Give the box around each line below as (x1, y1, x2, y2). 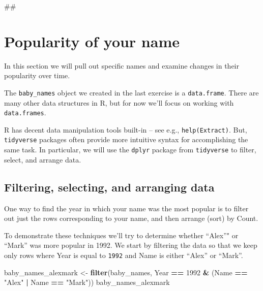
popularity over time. (4, 70, 70, 81)
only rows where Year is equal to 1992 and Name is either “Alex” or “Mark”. (4, 249, 243, 260)
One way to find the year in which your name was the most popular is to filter (4, 203, 249, 213)
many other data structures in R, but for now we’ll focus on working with (4, 97, 234, 108)
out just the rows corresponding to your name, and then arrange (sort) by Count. (4, 213, 258, 223)
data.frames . (4, 107, 46, 118)
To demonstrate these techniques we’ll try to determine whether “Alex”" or (4, 230, 239, 240)
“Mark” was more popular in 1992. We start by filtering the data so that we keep (4, 240, 257, 250)
